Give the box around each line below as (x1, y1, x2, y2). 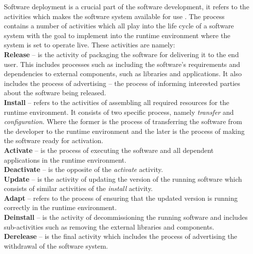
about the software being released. (4, 87, 106, 98)
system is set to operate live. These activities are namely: (4, 40, 175, 50)
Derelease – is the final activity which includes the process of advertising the (4, 231, 237, 241)
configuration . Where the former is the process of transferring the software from (4, 116, 242, 127)
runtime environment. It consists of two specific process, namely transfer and (4, 106, 234, 117)
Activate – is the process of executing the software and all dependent (4, 145, 214, 155)
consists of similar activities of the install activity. (4, 183, 153, 193)
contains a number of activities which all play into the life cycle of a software (4, 21, 234, 31)
